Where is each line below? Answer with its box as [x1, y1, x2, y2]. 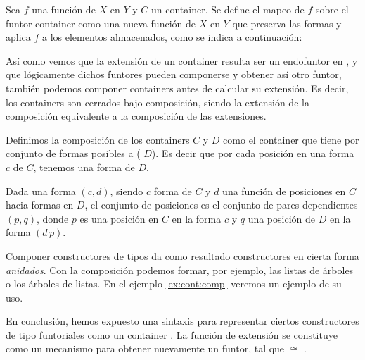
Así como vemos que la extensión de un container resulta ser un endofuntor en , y [6, 53, 358, 68]
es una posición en [79, 211, 159, 225]
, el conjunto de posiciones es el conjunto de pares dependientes [84, 197, 358, 212]
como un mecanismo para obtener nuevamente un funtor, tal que [6, 341, 285, 356]
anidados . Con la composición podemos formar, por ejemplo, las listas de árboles [6, 262, 354, 277]
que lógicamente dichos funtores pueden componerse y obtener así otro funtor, [6, 67, 342, 82]
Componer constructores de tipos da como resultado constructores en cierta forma [6, 248, 359, 263]
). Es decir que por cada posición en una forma [151, 146, 354, 161]
